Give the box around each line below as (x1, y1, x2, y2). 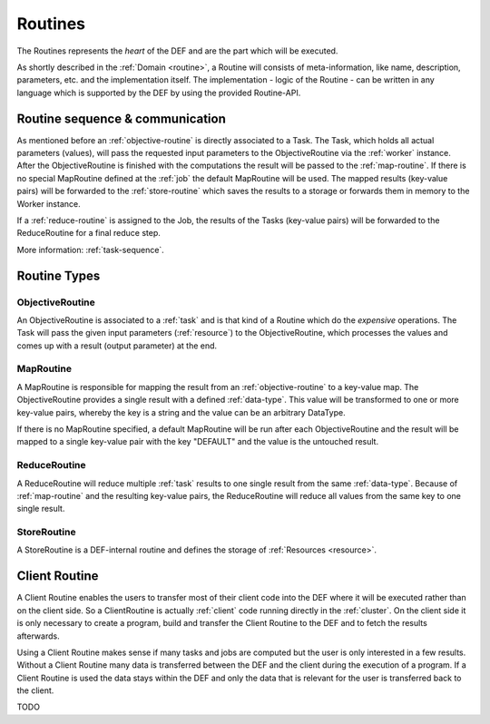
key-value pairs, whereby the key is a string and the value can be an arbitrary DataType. (16, 406, 346, 417)
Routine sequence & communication (16, 111, 227, 126)
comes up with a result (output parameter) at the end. (16, 340, 218, 351)
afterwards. (16, 631, 60, 641)
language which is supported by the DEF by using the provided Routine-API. (16, 87, 301, 98)
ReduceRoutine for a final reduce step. (16, 228, 161, 239)
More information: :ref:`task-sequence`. (16, 244, 165, 255)
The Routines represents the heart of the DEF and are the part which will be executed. (16, 45, 338, 56)
